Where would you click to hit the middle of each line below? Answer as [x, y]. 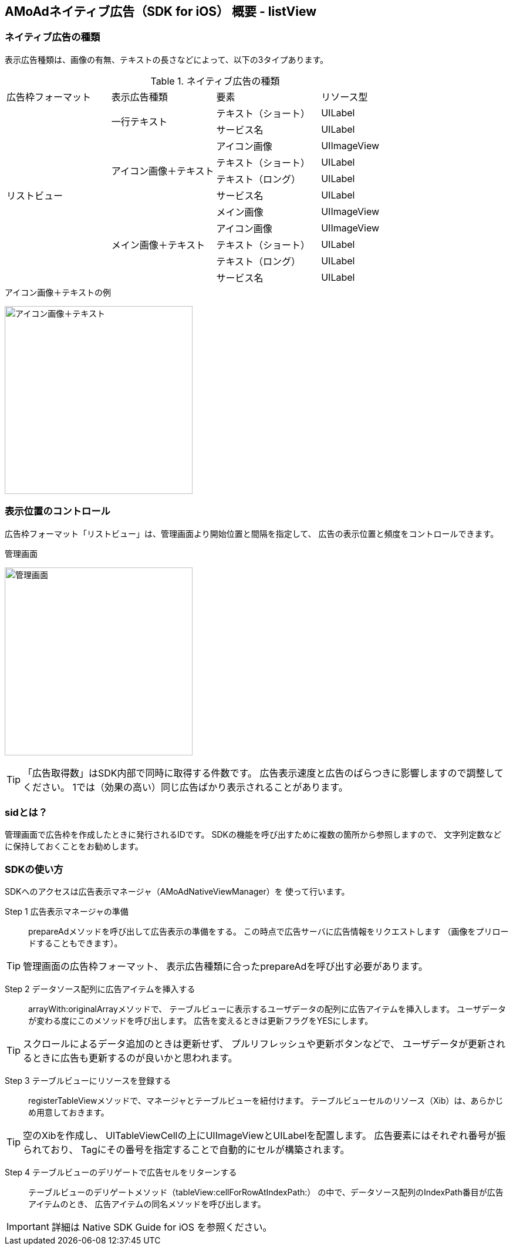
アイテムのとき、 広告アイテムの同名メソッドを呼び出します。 [147, 1204]
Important [28, 1227]
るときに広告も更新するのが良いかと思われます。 [130, 1058]
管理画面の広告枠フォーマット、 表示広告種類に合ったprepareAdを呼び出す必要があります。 [225, 967]
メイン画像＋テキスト [158, 245]
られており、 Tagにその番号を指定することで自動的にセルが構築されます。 [186, 1150]
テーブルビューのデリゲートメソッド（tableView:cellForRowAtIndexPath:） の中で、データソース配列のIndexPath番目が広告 [266, 1192]
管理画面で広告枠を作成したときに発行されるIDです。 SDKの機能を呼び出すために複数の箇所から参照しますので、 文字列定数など [253, 835]
